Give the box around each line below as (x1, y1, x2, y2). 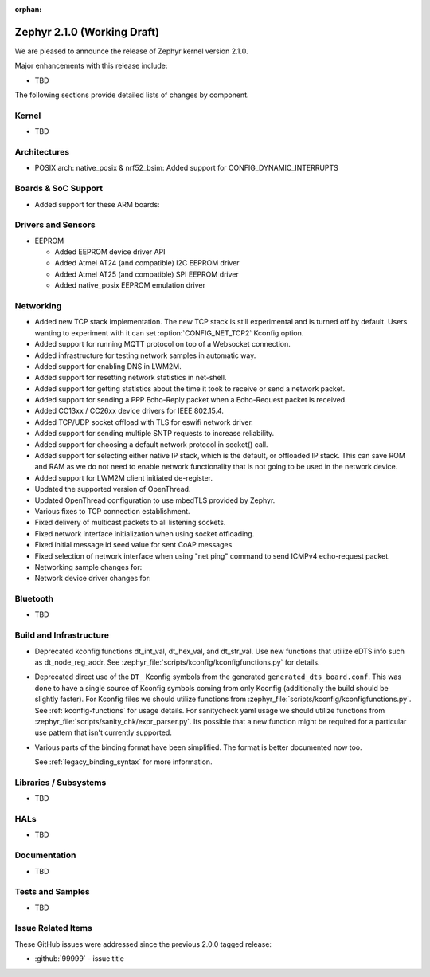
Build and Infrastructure (14, 630, 109, 641)
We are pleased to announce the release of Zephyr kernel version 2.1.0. (14, 46, 248, 56)
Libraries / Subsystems (14, 777, 107, 788)
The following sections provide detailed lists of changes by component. (14, 90, 250, 100)
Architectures (14, 146, 70, 157)
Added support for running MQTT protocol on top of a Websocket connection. (34, 339, 291, 349)
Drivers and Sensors (14, 219, 96, 230)
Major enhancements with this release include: (14, 61, 168, 71)
